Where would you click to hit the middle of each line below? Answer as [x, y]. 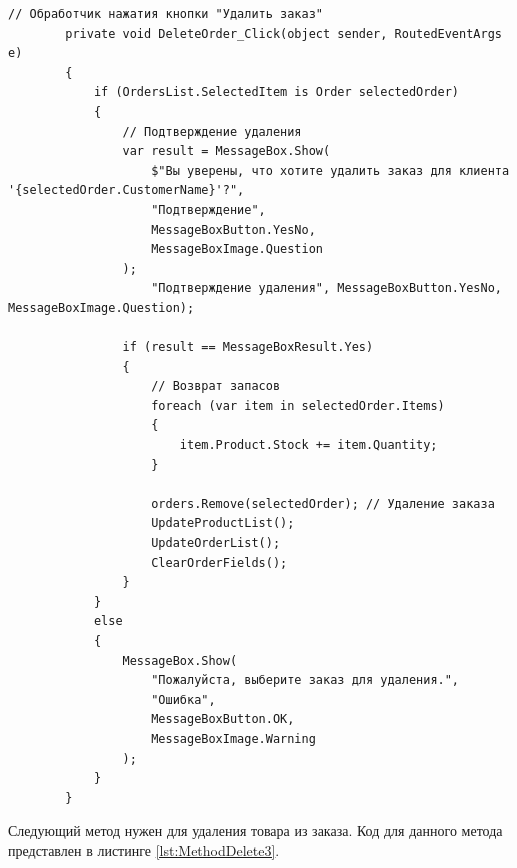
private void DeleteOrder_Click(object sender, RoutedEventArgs [283, 33]
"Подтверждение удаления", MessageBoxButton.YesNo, [326, 288]
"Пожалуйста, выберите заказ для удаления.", [305, 680]
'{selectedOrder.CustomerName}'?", [126, 190]
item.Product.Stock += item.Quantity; [308, 445]
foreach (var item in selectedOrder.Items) [298, 405]
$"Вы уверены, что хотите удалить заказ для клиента [330, 170]
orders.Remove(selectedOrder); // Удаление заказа [323, 503]
